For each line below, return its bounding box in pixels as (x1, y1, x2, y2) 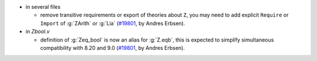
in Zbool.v (25, 28, 50, 35)
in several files (25, 4, 61, 10)
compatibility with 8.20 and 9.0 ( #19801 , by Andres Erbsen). (40, 44, 185, 51)
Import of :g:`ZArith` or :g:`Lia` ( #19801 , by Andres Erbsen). (40, 19, 186, 26)
